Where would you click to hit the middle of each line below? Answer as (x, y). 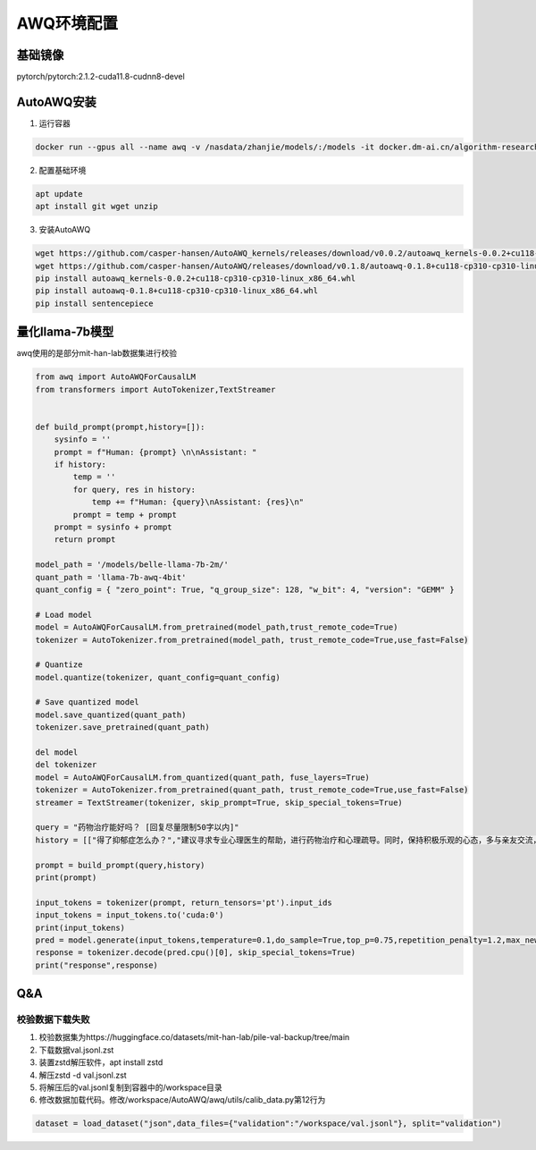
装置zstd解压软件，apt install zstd (101, 1062)
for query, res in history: (134, 489)
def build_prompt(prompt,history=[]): (120, 427)
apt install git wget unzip (96, 207)
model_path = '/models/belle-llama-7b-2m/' (132, 565)
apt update (59, 194)
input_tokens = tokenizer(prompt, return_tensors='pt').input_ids (184, 902)
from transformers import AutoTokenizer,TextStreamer (155, 389)
